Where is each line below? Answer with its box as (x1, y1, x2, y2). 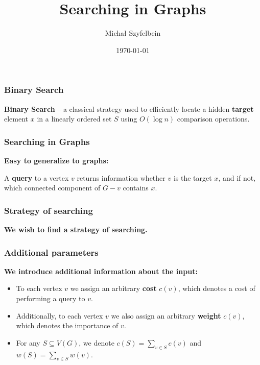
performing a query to (16, 293, 85, 304)
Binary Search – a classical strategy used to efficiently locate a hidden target (4, 103, 254, 114)
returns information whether (77, 172, 166, 183)
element (4, 113, 29, 124)
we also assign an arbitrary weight (111, 310, 221, 321)
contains (123, 182, 149, 193)
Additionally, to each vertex (16, 310, 103, 321)
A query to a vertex (4, 172, 69, 183)
